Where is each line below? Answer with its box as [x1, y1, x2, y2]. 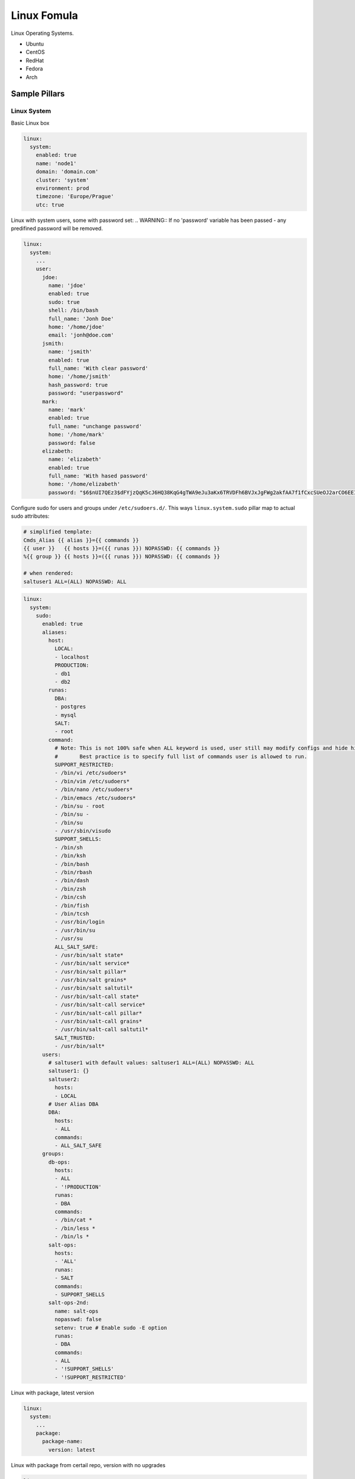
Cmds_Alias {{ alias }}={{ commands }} [23, 537, 139, 544]
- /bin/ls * [54, 1233, 89, 1240]
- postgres [54, 703, 86, 710]
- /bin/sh [54, 844, 83, 851]
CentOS [25, 49, 45, 56]
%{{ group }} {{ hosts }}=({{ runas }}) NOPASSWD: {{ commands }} [23, 553, 220, 560]
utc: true [35, 201, 64, 208]
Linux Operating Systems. [11, 30, 74, 37]
